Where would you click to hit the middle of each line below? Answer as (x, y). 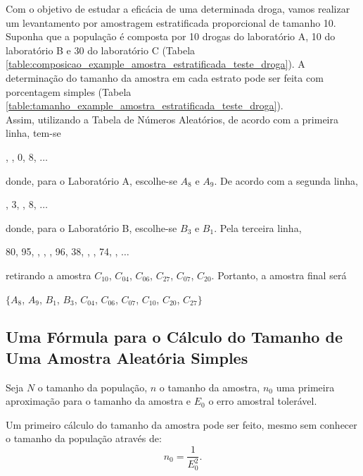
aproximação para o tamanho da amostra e (98, 401)
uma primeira (305, 387)
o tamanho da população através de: (84, 438)
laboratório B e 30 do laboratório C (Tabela (101, 50)
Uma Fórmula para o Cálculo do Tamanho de (174, 337)
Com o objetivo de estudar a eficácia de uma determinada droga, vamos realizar (178, 8)
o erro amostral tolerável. (263, 401)
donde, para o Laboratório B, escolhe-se (91, 227)
